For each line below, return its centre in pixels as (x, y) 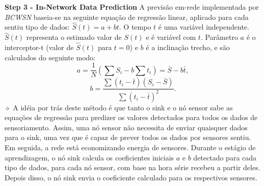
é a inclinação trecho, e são (188, 47)
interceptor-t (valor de (39, 47)
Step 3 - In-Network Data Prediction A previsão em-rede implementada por (132, 7)
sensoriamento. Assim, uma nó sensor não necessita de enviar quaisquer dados (126, 127)
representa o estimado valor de (74, 37)
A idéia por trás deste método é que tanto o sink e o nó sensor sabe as (123, 107)
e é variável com (171, 37)
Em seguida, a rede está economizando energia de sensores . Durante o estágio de (130, 147)
